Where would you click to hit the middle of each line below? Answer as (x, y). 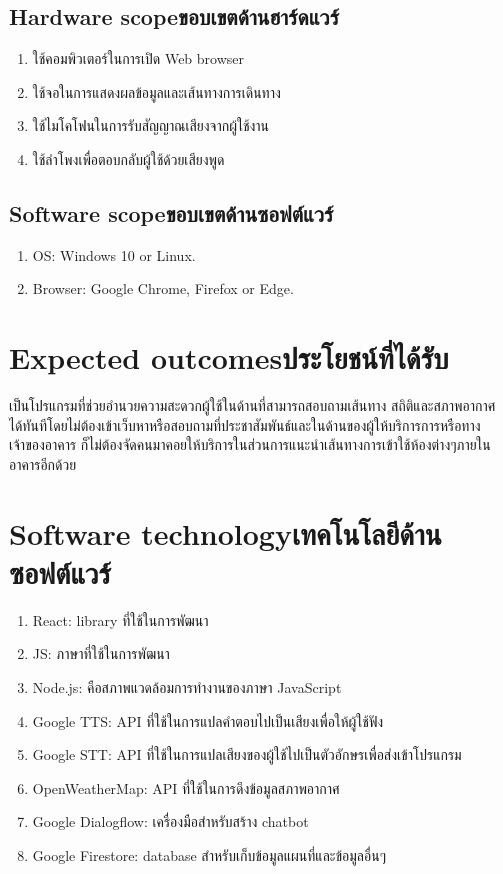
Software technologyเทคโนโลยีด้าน (225, 532)
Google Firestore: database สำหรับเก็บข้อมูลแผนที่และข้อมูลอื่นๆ (209, 854)
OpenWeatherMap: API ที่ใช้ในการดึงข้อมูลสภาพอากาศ (186, 787)
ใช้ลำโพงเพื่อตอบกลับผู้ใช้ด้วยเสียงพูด (128, 158)
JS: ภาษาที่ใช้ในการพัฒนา (101, 653)
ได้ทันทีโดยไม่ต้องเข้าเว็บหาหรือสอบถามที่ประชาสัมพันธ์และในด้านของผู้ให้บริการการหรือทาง (245, 424)
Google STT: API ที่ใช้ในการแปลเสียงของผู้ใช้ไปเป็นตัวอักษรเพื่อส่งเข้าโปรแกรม (247, 754)
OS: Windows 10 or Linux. (114, 254)
